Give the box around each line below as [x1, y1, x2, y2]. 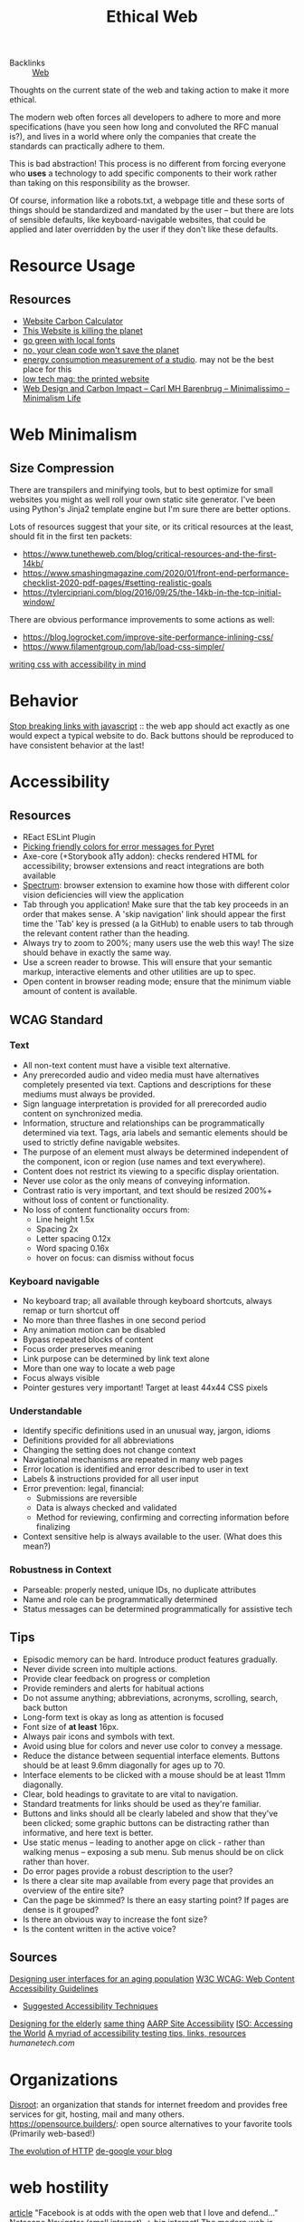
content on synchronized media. [22, 1107, 143, 1118]
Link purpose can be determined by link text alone [22, 1353, 210, 1365]
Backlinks [9, 57, 45, 69]
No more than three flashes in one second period [22, 1315, 206, 1326]
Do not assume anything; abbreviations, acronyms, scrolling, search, [22, 1692, 279, 1703]
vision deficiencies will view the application [22, 890, 184, 901]
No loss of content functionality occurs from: [22, 1203, 190, 1215]
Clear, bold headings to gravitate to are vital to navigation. [22, 1788, 238, 1800]
